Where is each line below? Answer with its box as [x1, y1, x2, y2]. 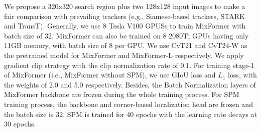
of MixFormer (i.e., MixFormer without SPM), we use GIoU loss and [4, 69, 216, 80]
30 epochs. [4, 118, 36, 129]
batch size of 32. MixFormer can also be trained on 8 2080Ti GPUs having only [4, 30, 249, 40]
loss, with [228, 69, 257, 80]
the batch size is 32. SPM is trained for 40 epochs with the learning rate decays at [4, 108, 257, 119]
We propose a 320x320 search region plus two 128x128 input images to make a [4, 1, 245, 11]
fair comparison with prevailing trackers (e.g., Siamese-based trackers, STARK [4, 10, 245, 21]
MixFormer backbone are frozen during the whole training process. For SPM [4, 89, 239, 99]
